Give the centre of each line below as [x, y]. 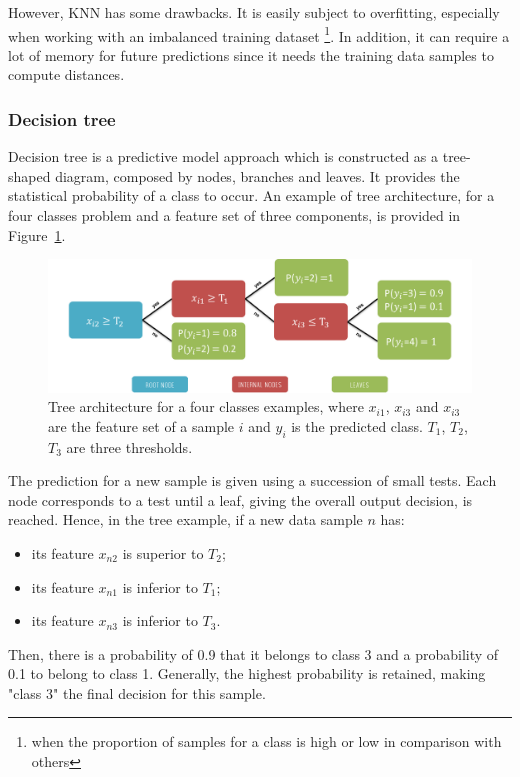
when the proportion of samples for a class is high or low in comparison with [266, 741]
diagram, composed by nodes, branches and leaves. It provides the [257, 175]
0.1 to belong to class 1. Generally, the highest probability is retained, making [247, 673]
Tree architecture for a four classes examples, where [206, 406]
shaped [29, 175]
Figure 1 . [37, 234]
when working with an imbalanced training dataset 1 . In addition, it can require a [259, 34]
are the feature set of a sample [141, 425]
